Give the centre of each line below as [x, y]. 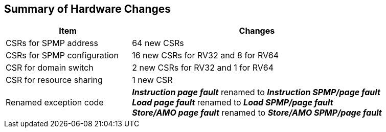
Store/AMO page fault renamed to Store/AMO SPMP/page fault [257, 113]
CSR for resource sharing [54, 80]
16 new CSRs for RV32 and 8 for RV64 [206, 56]
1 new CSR [152, 80]
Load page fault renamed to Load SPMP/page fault [233, 103]
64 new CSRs [158, 43]
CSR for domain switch [50, 68]
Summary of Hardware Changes [88, 9]
